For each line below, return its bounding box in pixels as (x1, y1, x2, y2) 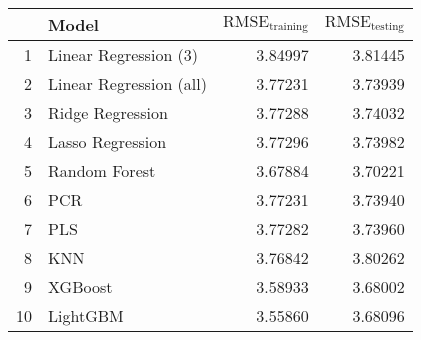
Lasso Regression (48, 130, 167, 153)
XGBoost (48, 275, 113, 298)
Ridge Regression (48, 101, 168, 124)
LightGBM (48, 304, 124, 327)
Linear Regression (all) (48, 72, 207, 95)
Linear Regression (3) (48, 43, 199, 66)
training (269, 21, 308, 33)
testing (370, 21, 404, 33)
